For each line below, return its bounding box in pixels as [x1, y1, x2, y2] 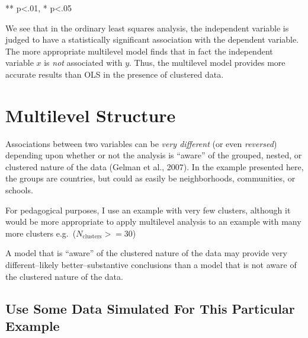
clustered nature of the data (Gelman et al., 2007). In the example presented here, [5, 160, 304, 173]
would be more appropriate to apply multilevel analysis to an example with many [5, 215, 301, 228]
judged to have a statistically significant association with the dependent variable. [5, 33, 299, 46]
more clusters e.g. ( [5, 227, 76, 239]
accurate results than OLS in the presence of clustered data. [5, 68, 224, 80]
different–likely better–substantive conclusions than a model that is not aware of [5, 259, 297, 271]
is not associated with [44, 56, 123, 69]
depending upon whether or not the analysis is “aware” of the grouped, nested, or [5, 149, 302, 161]
